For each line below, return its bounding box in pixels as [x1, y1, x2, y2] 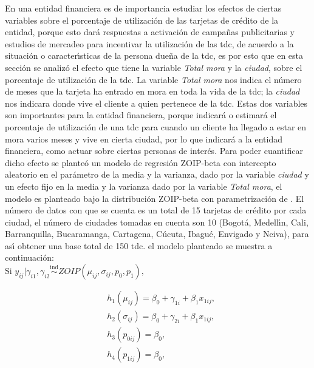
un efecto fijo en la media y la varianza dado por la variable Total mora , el [5, 179, 282, 192]
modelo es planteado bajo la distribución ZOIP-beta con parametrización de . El [5, 192, 304, 204]
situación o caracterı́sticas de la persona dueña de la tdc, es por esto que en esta [5, 49, 304, 62]
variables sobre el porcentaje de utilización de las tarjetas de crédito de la [5, 13, 279, 26]
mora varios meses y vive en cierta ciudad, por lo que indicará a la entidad [5, 132, 282, 145]
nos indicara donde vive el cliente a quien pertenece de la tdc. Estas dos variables [5, 96, 308, 109]
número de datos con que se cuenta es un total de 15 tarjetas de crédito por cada [5, 204, 307, 216]
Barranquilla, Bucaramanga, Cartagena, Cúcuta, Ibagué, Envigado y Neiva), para [5, 227, 309, 240]
